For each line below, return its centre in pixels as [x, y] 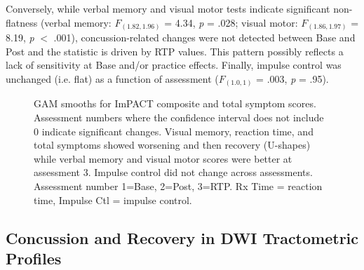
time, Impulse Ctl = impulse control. [113, 200]
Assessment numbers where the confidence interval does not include [179, 117]
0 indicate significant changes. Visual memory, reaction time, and [174, 131]
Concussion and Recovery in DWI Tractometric [182, 237]
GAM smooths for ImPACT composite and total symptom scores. [175, 103]
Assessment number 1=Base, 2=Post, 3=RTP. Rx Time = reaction [178, 185]
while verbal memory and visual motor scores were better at [163, 158]
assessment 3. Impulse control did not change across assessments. [173, 172]
